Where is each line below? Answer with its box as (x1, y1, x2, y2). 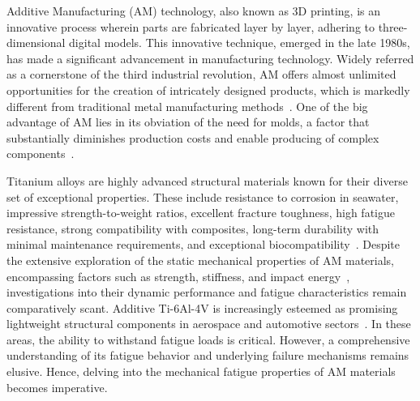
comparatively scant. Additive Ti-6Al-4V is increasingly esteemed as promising (6, 299, 398, 316)
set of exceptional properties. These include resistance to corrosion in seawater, (6, 188, 399, 205)
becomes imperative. (6, 378, 108, 395)
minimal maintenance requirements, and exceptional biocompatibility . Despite (6, 236, 401, 253)
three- (378, 18, 408, 35)
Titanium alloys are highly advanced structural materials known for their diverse (6, 172, 408, 189)
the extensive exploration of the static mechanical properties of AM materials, (6, 251, 395, 268)
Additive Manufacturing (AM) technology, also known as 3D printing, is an (6, 2, 381, 19)
